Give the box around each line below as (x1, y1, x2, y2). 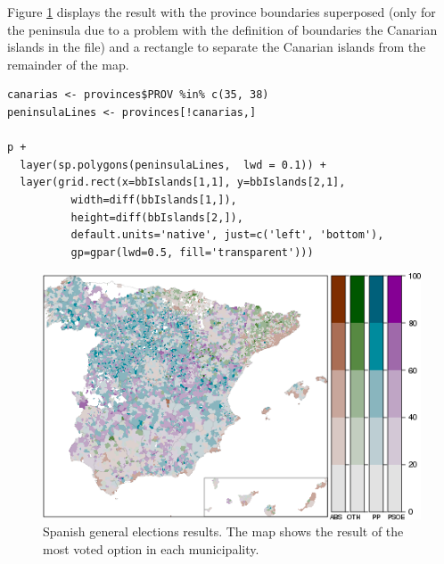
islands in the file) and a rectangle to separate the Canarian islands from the (7, 37, 426, 56)
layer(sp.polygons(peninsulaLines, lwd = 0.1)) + (20, 158, 326, 171)
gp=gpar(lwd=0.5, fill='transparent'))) (70, 245, 314, 259)
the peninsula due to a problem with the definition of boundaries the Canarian (7, 20, 438, 38)
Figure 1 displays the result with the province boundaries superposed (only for (7, 3, 436, 21)
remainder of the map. (7, 54, 129, 73)
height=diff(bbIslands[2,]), (70, 211, 243, 224)
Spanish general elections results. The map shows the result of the (43, 522, 404, 541)
